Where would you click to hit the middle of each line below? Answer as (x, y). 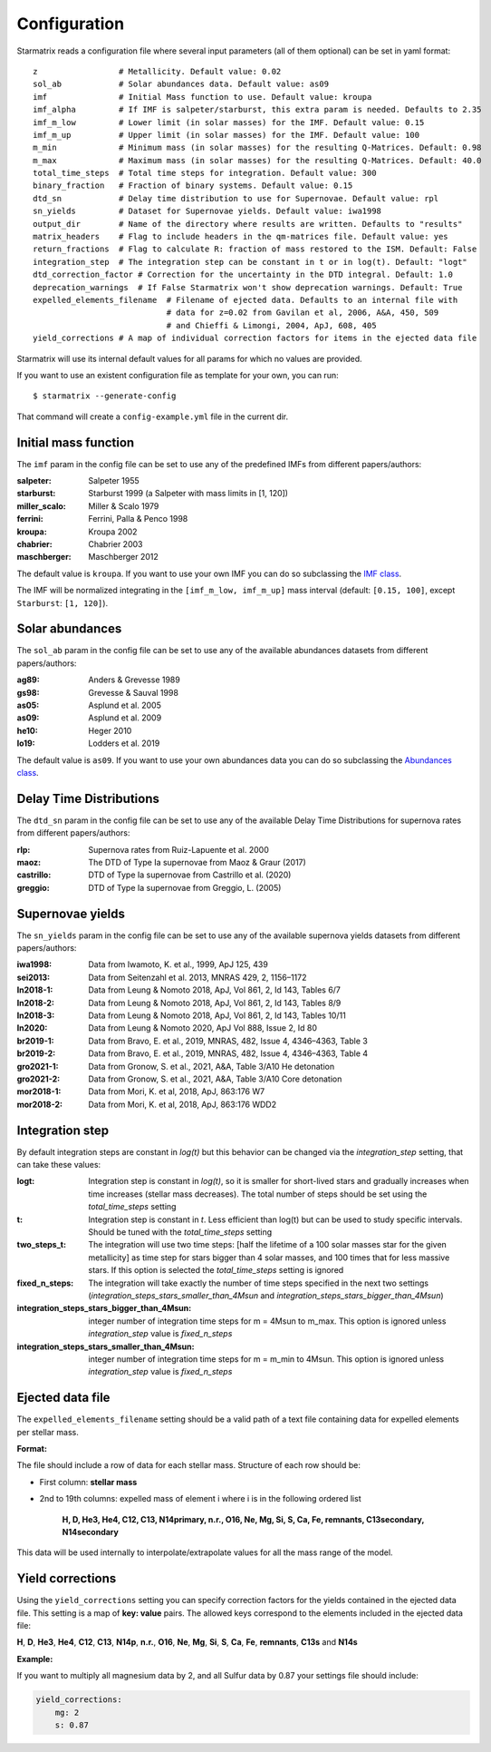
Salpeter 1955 (114, 480)
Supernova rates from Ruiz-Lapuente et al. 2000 (178, 849)
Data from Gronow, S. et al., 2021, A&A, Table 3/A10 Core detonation (215, 1079)
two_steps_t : (42, 1245)
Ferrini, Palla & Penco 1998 (138, 519)
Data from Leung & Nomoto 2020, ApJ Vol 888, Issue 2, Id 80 (202, 1028)
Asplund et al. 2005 (125, 705)
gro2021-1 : (38, 1066)
